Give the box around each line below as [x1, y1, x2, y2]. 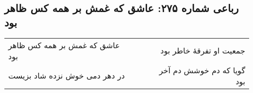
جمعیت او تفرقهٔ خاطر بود [160, 45, 245, 56]
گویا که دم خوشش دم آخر [159, 64, 245, 76]
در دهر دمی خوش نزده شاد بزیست [8, 70, 125, 81]
